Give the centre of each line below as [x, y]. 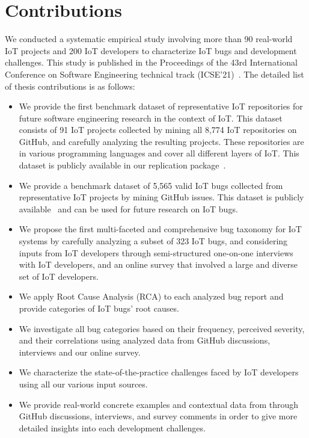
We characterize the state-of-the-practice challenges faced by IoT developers [159, 372]
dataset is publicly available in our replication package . [122, 165]
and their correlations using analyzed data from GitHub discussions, [145, 340]
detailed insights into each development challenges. [112, 427]
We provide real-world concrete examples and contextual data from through [159, 404]
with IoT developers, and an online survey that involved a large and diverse [158, 264]
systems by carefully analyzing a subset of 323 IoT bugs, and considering [153, 241]
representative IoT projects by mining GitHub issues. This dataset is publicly [161, 197]
